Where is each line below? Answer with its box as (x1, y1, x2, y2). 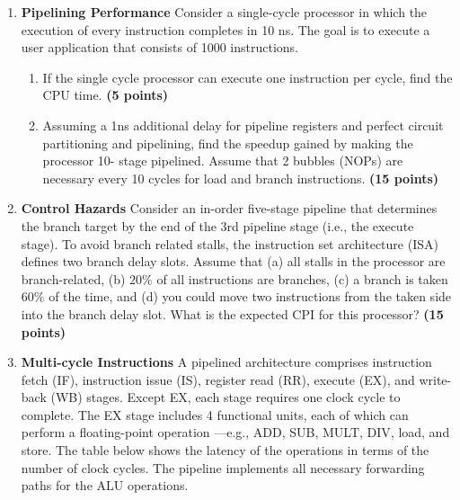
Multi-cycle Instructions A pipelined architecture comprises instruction (21, 353, 432, 371)
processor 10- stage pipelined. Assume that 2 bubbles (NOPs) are (42, 151, 403, 170)
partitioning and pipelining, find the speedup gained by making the (42, 133, 413, 152)
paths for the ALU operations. (21, 476, 189, 495)
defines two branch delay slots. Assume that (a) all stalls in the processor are (21, 252, 446, 271)
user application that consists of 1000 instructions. (21, 38, 298, 57)
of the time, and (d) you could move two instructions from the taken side (49, 287, 452, 306)
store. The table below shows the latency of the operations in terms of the (21, 441, 429, 460)
